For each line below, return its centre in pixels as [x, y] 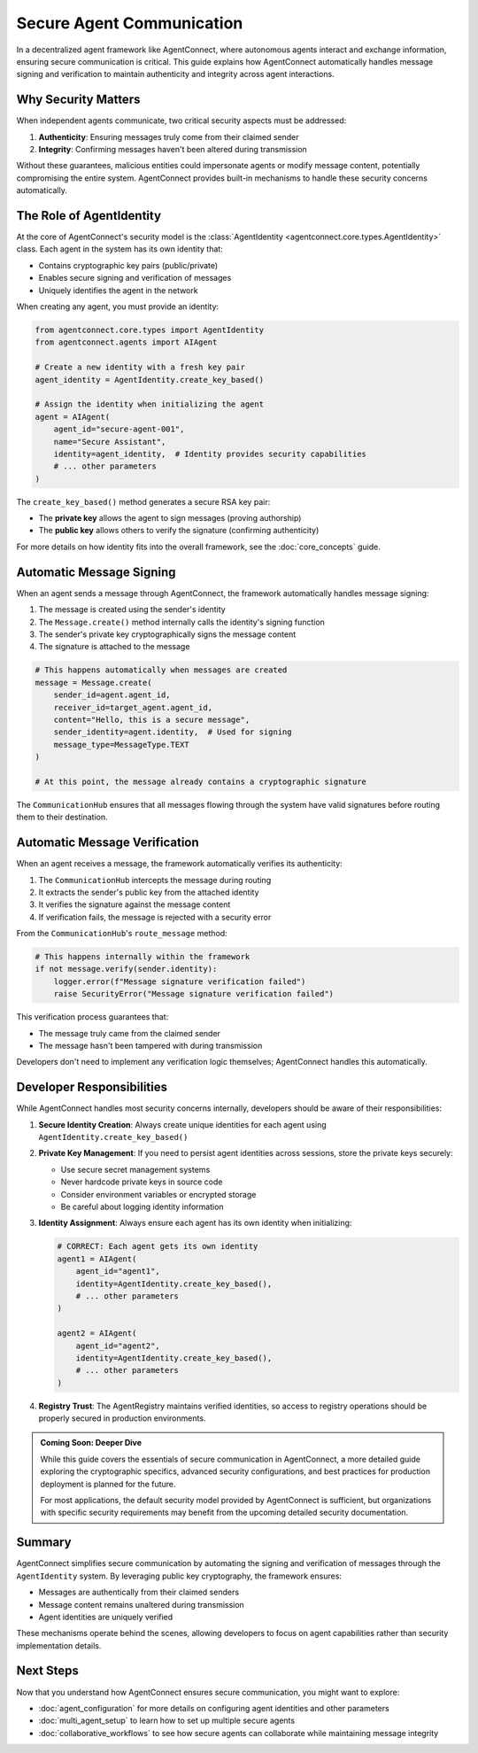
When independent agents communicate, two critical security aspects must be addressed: [181, 120]
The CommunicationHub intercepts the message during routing [155, 880]
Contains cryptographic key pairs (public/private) [128, 265]
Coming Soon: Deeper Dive [91, 1443]
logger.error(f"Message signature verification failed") [180, 981]
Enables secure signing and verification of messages [135, 278]
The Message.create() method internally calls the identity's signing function [181, 622]
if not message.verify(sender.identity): [126, 969]
